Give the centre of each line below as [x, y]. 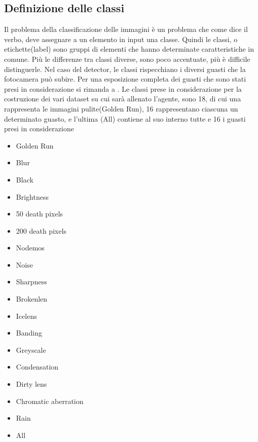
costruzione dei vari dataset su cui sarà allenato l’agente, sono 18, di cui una [123, 99]
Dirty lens [31, 384]
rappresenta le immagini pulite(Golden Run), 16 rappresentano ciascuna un [121, 108]
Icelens [26, 316]
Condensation [37, 367]
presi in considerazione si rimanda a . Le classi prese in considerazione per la [123, 88]
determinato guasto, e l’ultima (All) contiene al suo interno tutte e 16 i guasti [125, 118]
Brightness [32, 196]
